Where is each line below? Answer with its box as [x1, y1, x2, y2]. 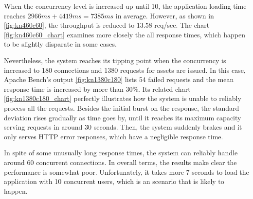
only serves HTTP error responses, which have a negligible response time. [4, 131, 223, 141]
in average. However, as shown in [115, 10, 214, 20]
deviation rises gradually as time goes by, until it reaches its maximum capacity [4, 112, 241, 122]
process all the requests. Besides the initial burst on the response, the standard [4, 102, 239, 113]
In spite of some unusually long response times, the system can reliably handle [4, 148, 238, 158]
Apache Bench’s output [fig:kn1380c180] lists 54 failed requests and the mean [4, 74, 234, 84]
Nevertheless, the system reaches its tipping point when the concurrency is [4, 55, 226, 65]
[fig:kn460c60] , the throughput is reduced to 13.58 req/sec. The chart [4, 20, 210, 30]
